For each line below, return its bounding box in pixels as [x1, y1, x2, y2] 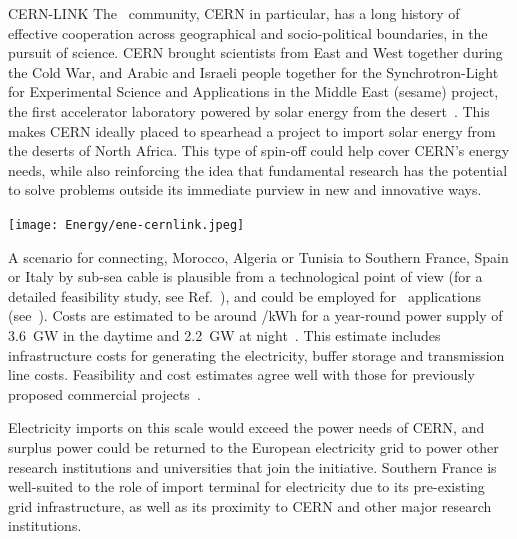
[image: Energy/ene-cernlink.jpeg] [8, 217, 245, 232]
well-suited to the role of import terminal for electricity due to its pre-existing [8, 476, 485, 497]
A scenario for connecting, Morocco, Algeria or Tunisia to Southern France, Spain [8, 246, 509, 267]
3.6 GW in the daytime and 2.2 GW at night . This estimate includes [8, 324, 441, 345]
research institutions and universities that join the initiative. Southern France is [8, 456, 497, 477]
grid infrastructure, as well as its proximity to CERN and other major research [8, 495, 492, 516]
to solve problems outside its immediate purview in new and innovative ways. [8, 179, 482, 200]
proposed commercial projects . [8, 383, 201, 404]
